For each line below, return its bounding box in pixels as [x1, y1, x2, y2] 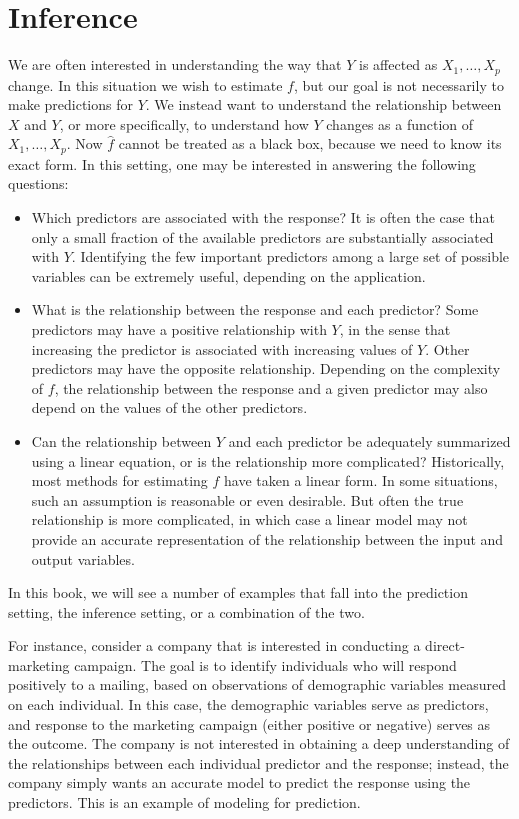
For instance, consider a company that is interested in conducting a [8, 635, 421, 656]
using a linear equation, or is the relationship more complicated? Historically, [31, 450, 505, 471]
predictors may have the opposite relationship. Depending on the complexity [31, 358, 501, 379]
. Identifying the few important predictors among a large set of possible [71, 246, 510, 267]
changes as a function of [326, 113, 474, 134]
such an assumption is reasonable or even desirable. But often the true [31, 489, 464, 510]
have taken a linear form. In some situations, [224, 470, 498, 491]
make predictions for [8, 94, 133, 115]
